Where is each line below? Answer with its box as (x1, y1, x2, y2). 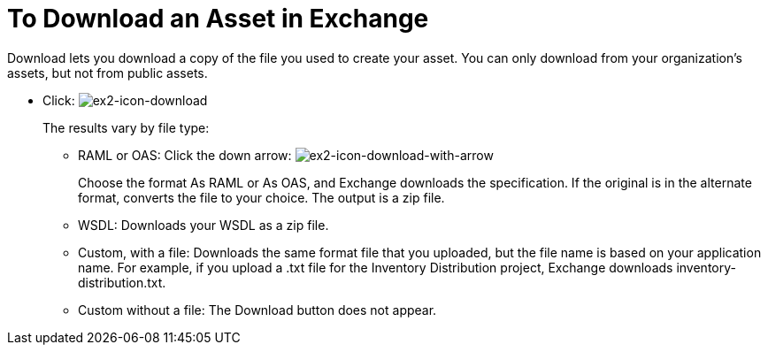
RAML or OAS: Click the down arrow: (78, 147, 292, 163)
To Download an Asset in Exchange (7, 4, 429, 34)
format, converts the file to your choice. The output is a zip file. (78, 189, 445, 205)
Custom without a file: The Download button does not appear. (78, 302, 437, 318)
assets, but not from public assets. (7, 65, 208, 80)
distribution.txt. (78, 274, 166, 290)
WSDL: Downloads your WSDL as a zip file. (78, 217, 329, 233)
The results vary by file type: (42, 119, 210, 135)
